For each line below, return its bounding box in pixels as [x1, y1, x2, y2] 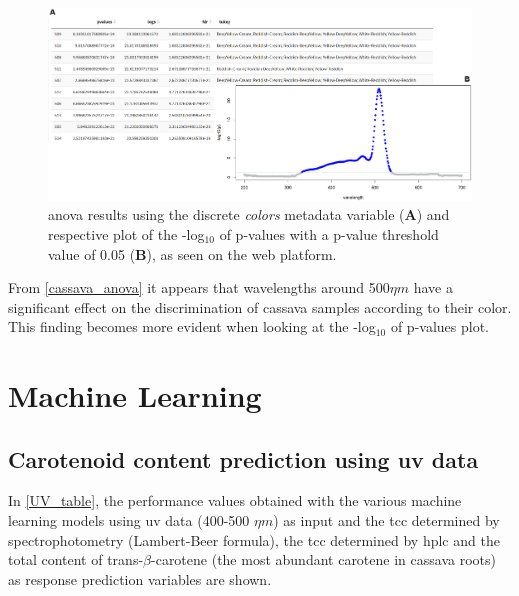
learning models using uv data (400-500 [8, 510, 250, 531]
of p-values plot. [390, 316, 490, 337]
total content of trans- [8, 549, 144, 570]
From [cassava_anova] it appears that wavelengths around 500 [8, 277, 390, 298]
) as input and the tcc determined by [273, 510, 500, 531]
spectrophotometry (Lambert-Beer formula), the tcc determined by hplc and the [8, 529, 500, 550]
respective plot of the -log [48, 223, 205, 244]
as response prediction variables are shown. [8, 568, 272, 589]
